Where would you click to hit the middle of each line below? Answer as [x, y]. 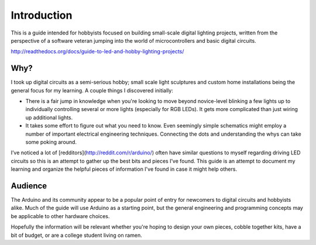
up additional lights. [49, 118]
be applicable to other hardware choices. [60, 216]
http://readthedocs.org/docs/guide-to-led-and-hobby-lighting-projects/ [97, 51]
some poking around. [51, 142]
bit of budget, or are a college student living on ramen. [77, 235]
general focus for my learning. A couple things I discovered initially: [92, 90]
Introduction [42, 15]
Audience [29, 186]
